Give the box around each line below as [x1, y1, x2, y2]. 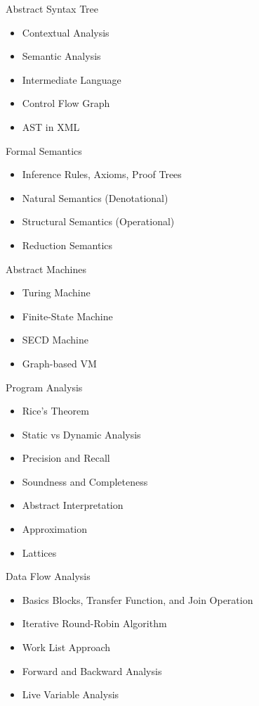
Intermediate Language [22, 72, 121, 87]
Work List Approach [22, 640, 110, 655]
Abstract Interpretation [22, 498, 124, 512]
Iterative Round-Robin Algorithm [22, 616, 167, 631]
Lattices [22, 545, 57, 560]
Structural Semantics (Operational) [22, 214, 175, 229]
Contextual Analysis [22, 25, 109, 39]
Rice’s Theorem [22, 403, 89, 418]
